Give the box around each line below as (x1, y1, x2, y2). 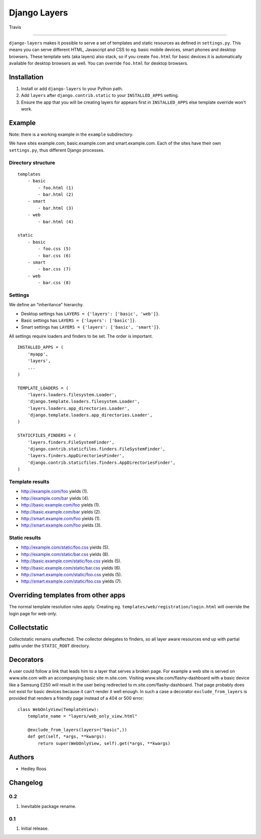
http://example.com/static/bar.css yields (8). (21, 551, 110, 557)
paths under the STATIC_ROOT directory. (9, 643, 90, 649)
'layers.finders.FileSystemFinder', (27, 439, 115, 445)
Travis (9, 24, 21, 30)
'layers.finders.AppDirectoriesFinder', (27, 453, 125, 459)
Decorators (9, 655, 44, 664)
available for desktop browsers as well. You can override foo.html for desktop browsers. (9, 61, 188, 66)
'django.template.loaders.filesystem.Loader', (27, 399, 140, 404)
